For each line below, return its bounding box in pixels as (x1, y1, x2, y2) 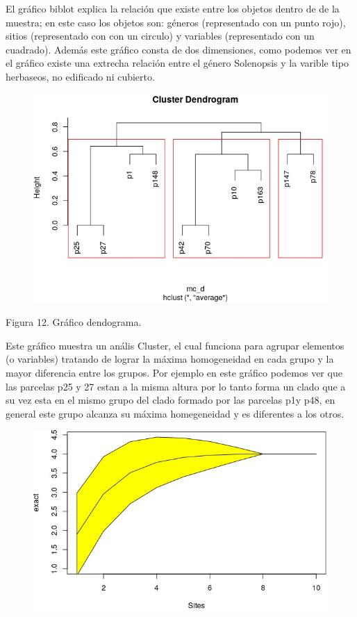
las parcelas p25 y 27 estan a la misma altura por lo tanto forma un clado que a (6, 379, 346, 393)
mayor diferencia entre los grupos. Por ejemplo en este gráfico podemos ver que (6, 365, 342, 379)
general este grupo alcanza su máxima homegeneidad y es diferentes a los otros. (6, 406, 344, 420)
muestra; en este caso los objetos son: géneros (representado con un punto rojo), (6, 15, 346, 29)
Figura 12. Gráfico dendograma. (6, 315, 142, 329)
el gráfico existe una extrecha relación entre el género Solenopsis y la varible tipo (6, 56, 349, 70)
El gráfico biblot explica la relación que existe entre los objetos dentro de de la (6, 1, 340, 15)
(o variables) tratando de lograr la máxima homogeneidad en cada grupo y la (6, 352, 334, 366)
